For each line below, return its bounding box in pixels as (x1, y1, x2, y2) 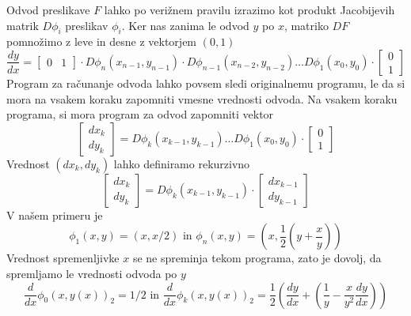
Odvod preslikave (6, 2, 90, 17)
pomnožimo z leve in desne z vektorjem (6, 33, 197, 50)
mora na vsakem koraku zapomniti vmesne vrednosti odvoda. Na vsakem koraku (6, 90, 398, 107)
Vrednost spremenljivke (6, 250, 120, 266)
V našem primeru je (6, 206, 103, 223)
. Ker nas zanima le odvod (121, 17, 249, 33)
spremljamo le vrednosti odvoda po (6, 265, 177, 281)
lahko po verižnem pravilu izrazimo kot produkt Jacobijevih (104, 2, 395, 17)
